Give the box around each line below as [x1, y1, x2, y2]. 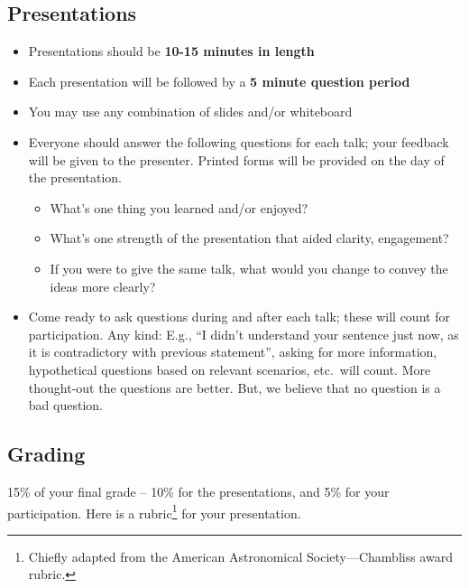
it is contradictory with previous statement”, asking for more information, [28, 342, 437, 361]
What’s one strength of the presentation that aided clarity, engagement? [50, 229, 449, 247]
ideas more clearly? [50, 276, 156, 295]
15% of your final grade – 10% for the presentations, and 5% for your [7, 481, 390, 500]
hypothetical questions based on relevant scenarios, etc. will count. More [28, 359, 431, 378]
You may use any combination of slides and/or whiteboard [28, 102, 353, 121]
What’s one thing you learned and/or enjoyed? [50, 198, 308, 217]
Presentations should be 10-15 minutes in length [28, 42, 315, 61]
